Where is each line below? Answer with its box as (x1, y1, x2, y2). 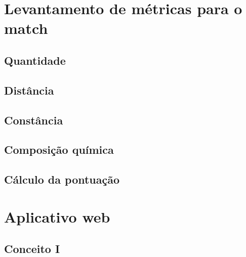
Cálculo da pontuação (4, 172, 120, 187)
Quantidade (4, 52, 66, 68)
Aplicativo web (4, 206, 110, 227)
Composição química (4, 142, 114, 157)
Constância (4, 112, 63, 127)
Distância (4, 82, 54, 98)
